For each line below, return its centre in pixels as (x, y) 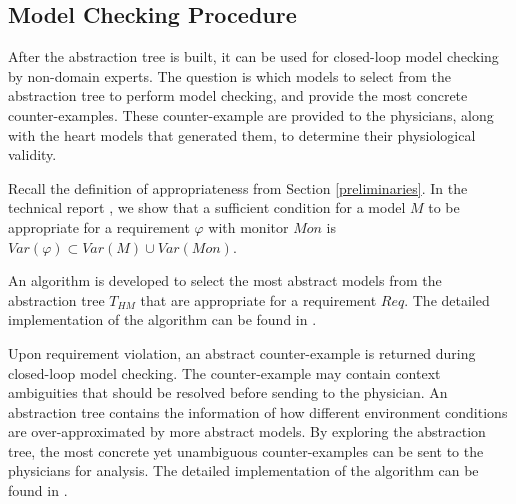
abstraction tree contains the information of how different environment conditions (258, 411)
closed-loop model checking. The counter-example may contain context (224, 372)
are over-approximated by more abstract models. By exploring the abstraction (247, 431)
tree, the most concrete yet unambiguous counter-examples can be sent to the (246, 450)
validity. (32, 154)
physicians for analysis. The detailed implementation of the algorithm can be (243, 470)
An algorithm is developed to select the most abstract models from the (225, 280)
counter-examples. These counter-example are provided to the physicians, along (251, 114)
